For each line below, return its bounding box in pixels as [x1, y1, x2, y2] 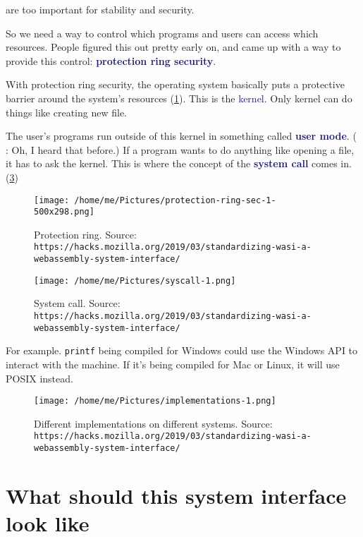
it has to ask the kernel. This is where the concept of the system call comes [6, 156, 338, 171]
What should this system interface [6, 481, 347, 509]
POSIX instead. [6, 370, 73, 385]
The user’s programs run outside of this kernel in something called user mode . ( [6, 128, 357, 143]
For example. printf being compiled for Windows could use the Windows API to [6, 343, 358, 358]
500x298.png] [34, 207, 94, 217]
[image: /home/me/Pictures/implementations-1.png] [34, 396, 276, 406]
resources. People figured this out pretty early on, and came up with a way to [6, 40, 341, 54]
